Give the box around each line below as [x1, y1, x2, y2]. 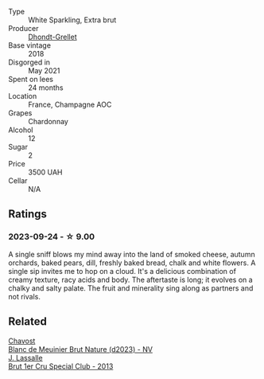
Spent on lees [8, 75, 54, 84]
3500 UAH [28, 167, 63, 177]
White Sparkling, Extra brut [28, 15, 117, 25]
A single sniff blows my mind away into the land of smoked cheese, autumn [8, 249, 256, 259]
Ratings [8, 207, 48, 221]
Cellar [8, 176, 28, 186]
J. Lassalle [8, 353, 43, 362]
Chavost [8, 336, 36, 346]
